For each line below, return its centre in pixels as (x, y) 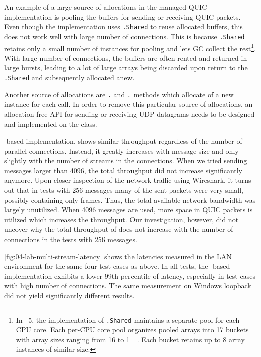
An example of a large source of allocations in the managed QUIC (106, 7)
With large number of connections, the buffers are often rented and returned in (126, 57)
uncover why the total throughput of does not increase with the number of (119, 229)
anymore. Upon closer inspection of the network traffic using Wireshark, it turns (128, 180)
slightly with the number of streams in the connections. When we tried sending (126, 160)
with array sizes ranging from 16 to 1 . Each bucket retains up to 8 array (130, 339)
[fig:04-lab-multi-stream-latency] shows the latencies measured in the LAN (118, 256)
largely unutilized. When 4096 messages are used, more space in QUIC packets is (128, 210)
